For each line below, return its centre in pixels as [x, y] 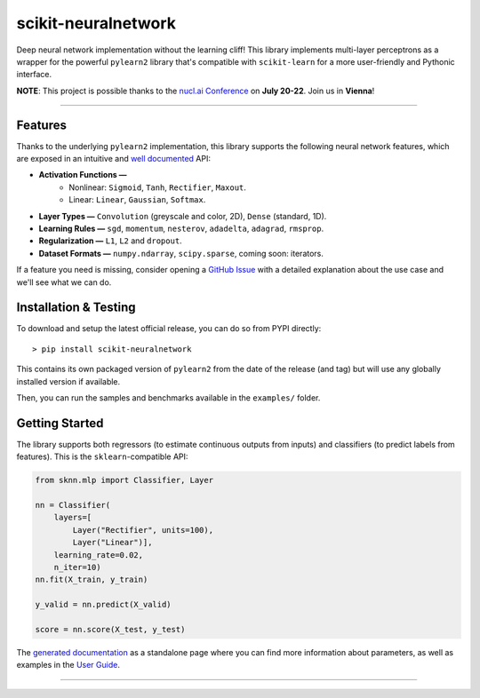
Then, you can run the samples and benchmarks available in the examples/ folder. [168, 398]
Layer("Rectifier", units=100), [143, 530]
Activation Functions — [83, 175]
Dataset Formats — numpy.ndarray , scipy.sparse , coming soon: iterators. [181, 253]
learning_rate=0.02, [99, 555]
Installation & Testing [76, 308]
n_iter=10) [77, 567]
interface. [34, 75]
